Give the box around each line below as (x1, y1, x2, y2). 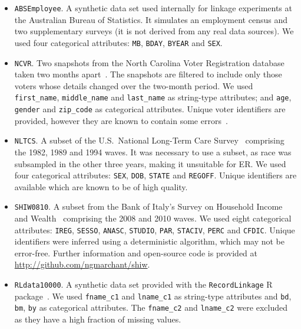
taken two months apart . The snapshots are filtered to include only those (14, 68, 282, 80)
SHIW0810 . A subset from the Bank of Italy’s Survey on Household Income (14, 200, 283, 213)
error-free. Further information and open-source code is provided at (14, 246, 257, 259)
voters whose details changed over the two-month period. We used (14, 79, 253, 92)
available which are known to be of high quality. (14, 180, 188, 193)
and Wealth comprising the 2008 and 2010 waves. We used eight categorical (14, 212, 292, 224)
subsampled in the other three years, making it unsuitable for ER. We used (14, 157, 286, 170)
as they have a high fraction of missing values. (14, 313, 181, 325)
